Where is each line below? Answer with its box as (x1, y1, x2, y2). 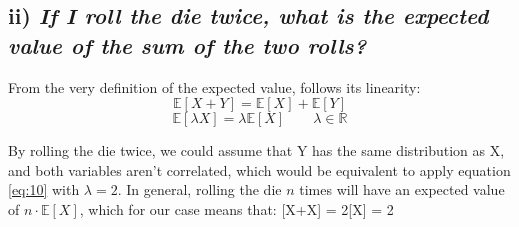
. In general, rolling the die (117, 179, 282, 200)
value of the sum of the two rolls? (8, 29, 367, 60)
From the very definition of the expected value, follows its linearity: (8, 76, 421, 97)
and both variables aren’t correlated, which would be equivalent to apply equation (8, 159, 511, 180)
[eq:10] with (8, 179, 80, 200)
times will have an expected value (299, 179, 505, 200)
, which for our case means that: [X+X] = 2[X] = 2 (79, 198, 394, 219)
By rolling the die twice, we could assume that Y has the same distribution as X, (8, 140, 505, 161)
